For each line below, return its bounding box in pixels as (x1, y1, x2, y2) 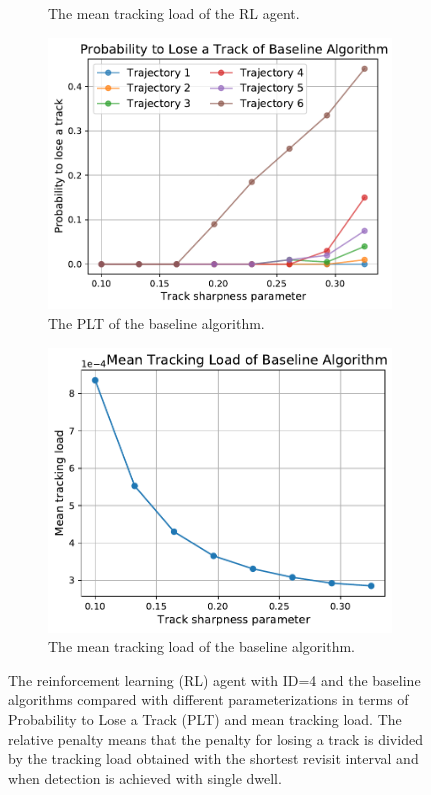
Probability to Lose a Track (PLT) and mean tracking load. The (8, 709, 402, 730)
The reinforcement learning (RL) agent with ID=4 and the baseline (8, 669, 421, 690)
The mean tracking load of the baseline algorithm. (48, 636, 355, 657)
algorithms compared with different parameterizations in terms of (8, 689, 409, 710)
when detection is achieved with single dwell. (8, 767, 282, 788)
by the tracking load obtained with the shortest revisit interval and (8, 748, 419, 769)
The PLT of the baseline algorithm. (48, 313, 265, 333)
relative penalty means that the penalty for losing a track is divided (8, 728, 423, 749)
